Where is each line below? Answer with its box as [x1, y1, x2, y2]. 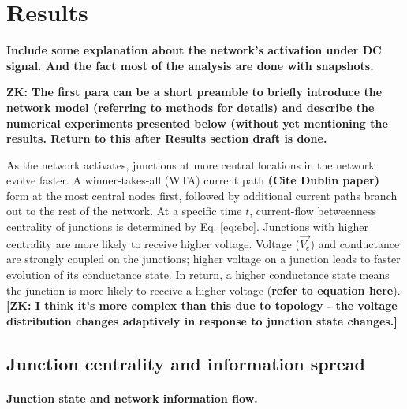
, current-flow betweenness [249, 203, 377, 219]
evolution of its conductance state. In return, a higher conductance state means [6, 266, 390, 283]
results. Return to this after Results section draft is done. [6, 130, 327, 147]
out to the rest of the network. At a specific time [6, 203, 242, 219]
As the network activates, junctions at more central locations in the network [6, 156, 375, 173]
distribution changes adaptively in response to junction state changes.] [6, 312, 398, 329]
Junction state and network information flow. [6, 389, 258, 406]
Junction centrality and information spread [6, 351, 365, 375]
